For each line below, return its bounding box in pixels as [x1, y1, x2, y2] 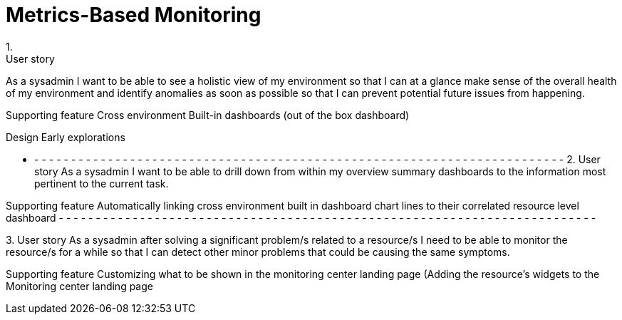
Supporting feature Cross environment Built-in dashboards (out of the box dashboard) [6, 108, 410, 121]
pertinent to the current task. [34, 177, 169, 190]
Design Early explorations [6, 130, 125, 143]
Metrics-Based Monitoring [6, 3, 261, 27]
